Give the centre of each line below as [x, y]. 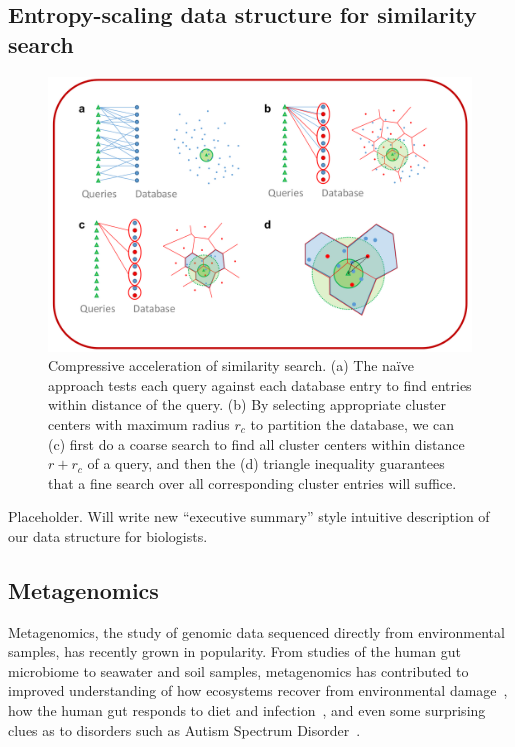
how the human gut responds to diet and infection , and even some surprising [247, 710]
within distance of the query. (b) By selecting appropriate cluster [247, 404]
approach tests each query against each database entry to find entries [260, 384]
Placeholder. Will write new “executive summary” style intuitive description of [249, 516]
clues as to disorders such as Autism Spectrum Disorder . [184, 729]
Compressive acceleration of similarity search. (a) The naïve [231, 365]
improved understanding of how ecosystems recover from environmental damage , [258, 690]
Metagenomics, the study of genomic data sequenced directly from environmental [256, 631]
